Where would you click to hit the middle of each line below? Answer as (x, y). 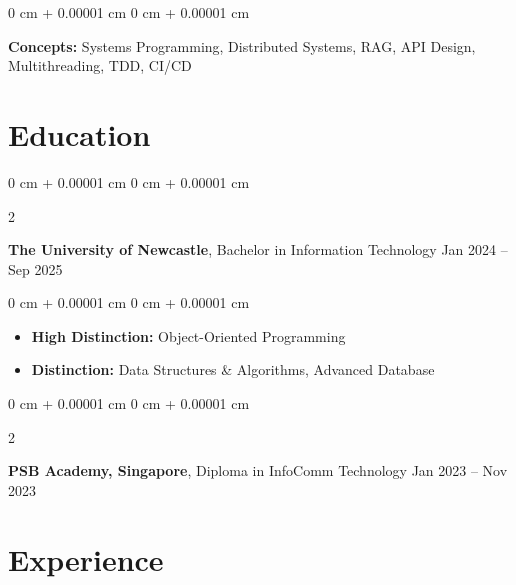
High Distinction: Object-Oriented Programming (188, 335)
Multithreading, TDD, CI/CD (100, 65)
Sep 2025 (35, 268)
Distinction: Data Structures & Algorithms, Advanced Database (233, 369)
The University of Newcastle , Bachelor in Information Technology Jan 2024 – (258, 249)
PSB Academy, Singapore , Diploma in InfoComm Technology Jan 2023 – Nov (258, 470)
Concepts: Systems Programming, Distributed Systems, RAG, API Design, (242, 45)
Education (79, 133)
